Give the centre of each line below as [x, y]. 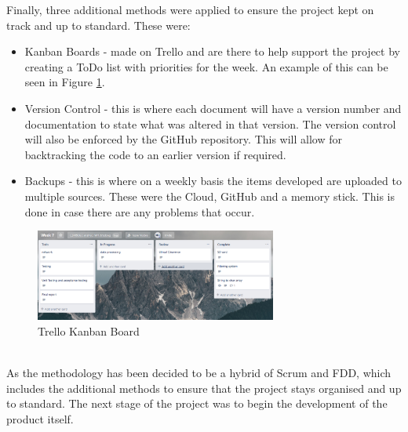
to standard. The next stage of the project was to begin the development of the [197, 403]
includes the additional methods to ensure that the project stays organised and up [204, 388]
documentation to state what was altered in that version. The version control [210, 123]
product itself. [40, 418]
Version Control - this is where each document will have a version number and [213, 108]
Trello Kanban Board [89, 330]
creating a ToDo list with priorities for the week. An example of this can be [206, 66]
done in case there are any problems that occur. [140, 211]
